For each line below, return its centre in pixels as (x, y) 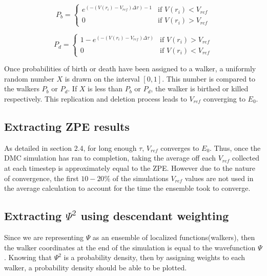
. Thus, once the (235, 147)
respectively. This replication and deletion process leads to (96, 98)
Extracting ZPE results (67, 126)
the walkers (22, 88)
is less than (105, 88)
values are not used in (219, 178)
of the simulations (140, 178)
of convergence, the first (42, 178)
